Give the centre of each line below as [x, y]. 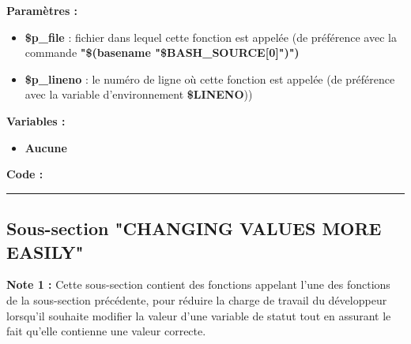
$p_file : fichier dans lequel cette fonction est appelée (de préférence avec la [211, 37]
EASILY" [45, 251]
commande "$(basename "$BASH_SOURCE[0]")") [162, 52]
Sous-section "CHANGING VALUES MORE [194, 228]
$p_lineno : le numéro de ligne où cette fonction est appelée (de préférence [210, 79]
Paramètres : [42, 10]
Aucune [46, 147]
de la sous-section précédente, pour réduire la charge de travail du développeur [197, 299]
